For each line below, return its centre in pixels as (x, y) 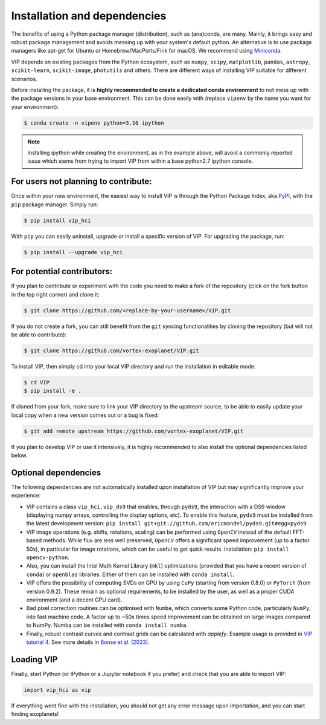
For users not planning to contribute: (81, 182)
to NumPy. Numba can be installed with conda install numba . (107, 625)
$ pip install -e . (53, 391)
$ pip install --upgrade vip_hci (73, 252)
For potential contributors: (62, 271)
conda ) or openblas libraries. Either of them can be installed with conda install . (130, 574)
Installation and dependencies (89, 16)
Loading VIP (34, 659)
